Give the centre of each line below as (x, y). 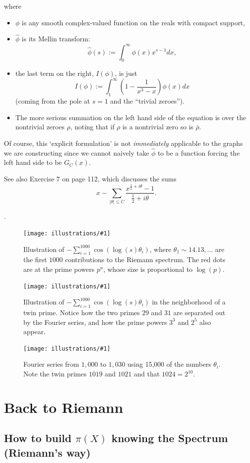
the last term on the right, (54, 73)
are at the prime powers (59, 269)
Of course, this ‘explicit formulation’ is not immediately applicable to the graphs (124, 143)
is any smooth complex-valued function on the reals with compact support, (133, 22)
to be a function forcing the (199, 152)
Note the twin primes (55, 374)
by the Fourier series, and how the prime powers (95, 322)
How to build (38, 438)
